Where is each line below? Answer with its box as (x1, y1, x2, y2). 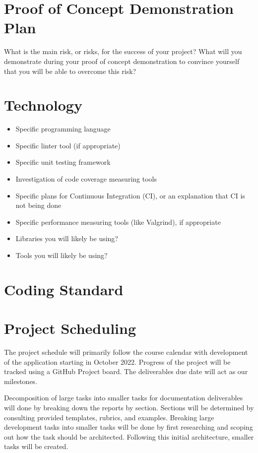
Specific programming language (15, 124, 111, 134)
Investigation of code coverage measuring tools (15, 174, 157, 184)
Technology (4, 95, 82, 115)
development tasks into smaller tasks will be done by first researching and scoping (4, 422, 253, 432)
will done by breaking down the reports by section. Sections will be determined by (4, 402, 254, 413)
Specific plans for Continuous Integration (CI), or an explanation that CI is (15, 190, 245, 200)
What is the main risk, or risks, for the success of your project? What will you (4, 46, 242, 57)
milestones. (4, 376, 38, 386)
